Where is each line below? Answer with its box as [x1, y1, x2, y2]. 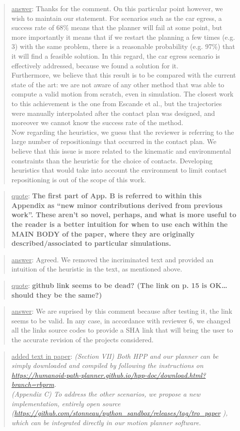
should [11, 289, 34, 300]
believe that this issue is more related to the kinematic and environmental [11, 145, 231, 156]
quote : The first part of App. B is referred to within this [11, 191, 202, 201]
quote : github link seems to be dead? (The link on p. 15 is [11, 280, 207, 290]
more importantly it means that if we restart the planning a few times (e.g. [11, 32, 235, 42]
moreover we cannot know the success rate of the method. [11, 117, 183, 128]
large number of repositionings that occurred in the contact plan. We [11, 136, 217, 146]
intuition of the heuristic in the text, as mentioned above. [11, 264, 182, 274]
